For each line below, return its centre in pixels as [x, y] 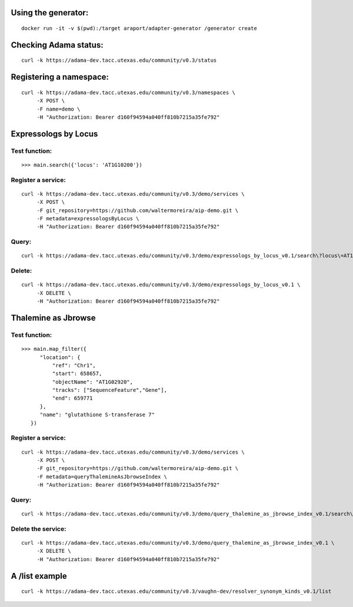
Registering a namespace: [60, 77]
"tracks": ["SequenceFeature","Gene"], [110, 390]
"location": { [60, 357]
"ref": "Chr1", [74, 365]
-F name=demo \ [59, 109]
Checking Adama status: [57, 45]
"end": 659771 [72, 398]
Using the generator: [50, 13]
